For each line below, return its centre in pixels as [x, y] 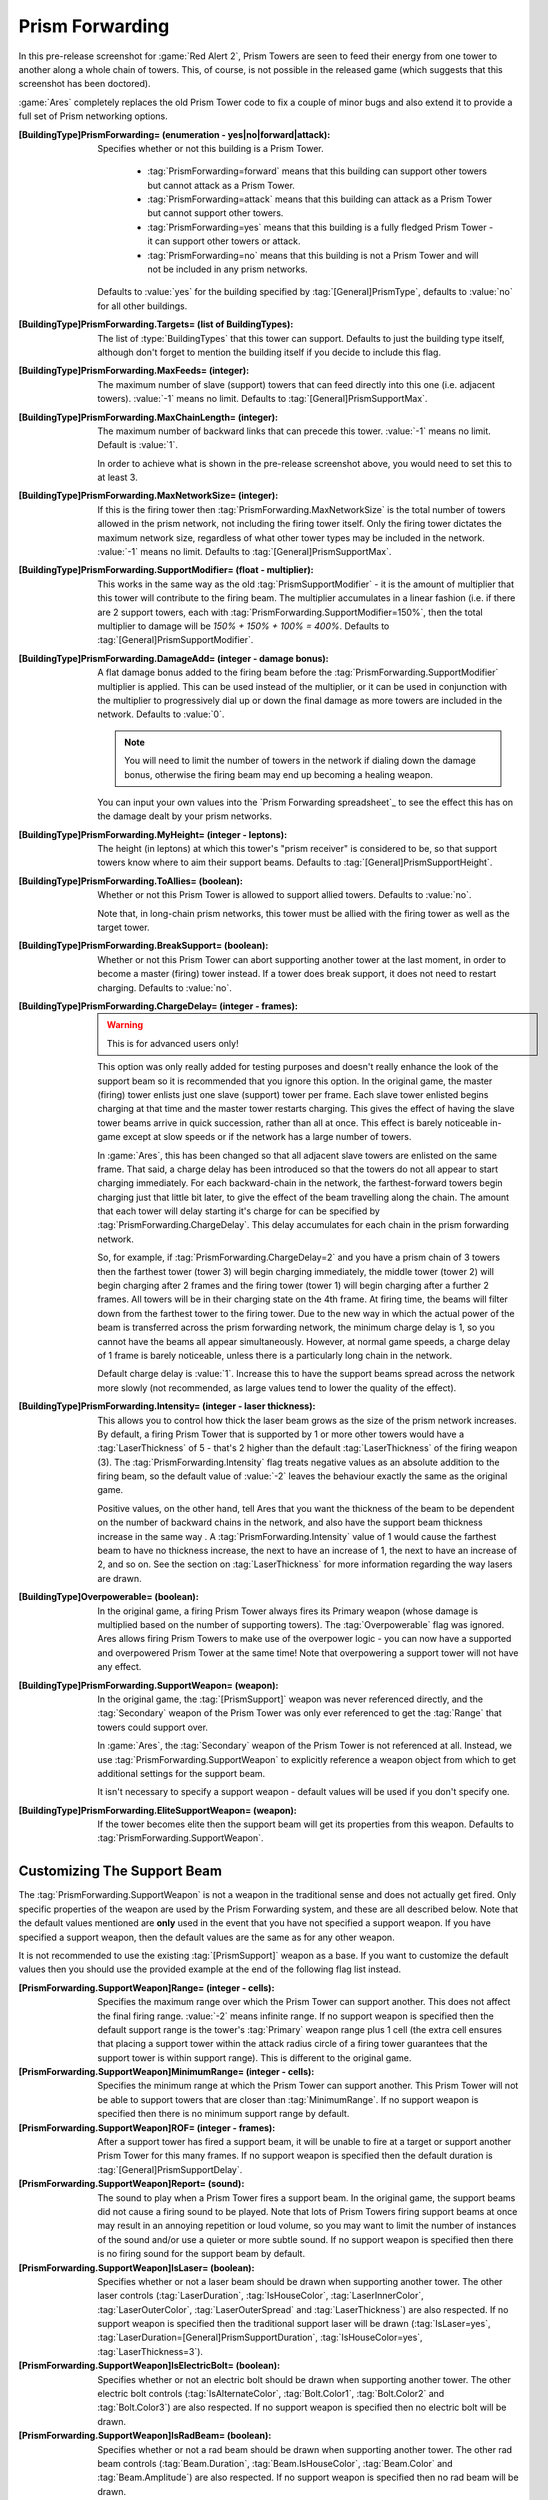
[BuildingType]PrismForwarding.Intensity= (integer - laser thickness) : [167, 1406]
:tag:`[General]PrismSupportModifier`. [175, 640]
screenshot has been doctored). [84, 84]
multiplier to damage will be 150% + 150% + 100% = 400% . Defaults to [243, 626]
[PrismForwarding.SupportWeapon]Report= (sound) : [131, 2184]
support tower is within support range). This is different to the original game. [254, 2057]
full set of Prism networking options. [93, 116]
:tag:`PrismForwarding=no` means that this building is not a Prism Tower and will [313, 255]
